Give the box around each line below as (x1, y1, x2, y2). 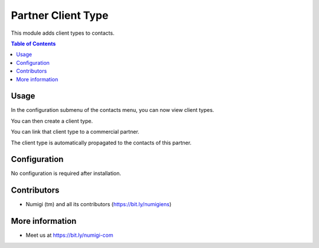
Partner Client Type (11, 9, 109, 22)
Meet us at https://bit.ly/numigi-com (25, 232, 113, 239)
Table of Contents (11, 40, 56, 47)
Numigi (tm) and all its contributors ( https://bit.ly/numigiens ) (25, 201, 172, 208)
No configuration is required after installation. (11, 170, 121, 177)
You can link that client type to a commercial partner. (11, 128, 140, 135)
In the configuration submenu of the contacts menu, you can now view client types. (11, 107, 214, 114)
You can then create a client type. (11, 117, 93, 124)
